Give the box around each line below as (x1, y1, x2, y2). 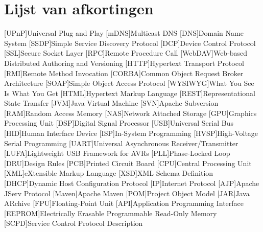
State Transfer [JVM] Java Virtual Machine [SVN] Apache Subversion (4, 98, 219, 108)
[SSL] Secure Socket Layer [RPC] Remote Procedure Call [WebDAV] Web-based (4, 48, 248, 58)
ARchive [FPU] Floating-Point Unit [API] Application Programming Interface (4, 198, 244, 208)
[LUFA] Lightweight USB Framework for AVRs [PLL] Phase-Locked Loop (4, 148, 230, 158)
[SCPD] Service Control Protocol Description (4, 218, 143, 228)
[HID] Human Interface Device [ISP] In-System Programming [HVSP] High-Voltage (4, 128, 258, 138)
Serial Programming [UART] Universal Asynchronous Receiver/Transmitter (4, 137, 238, 148)
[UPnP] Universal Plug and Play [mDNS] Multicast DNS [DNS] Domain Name (4, 28, 244, 38)
